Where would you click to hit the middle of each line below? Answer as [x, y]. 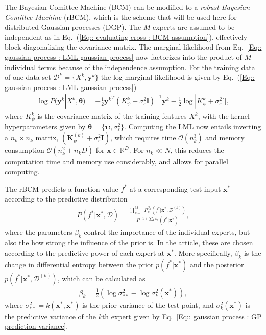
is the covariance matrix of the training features [112, 116]
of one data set [28, 77]
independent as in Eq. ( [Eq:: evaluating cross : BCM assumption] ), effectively [126, 37]
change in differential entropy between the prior [79, 264]
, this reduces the [197, 150]
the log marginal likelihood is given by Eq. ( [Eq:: [178, 77]
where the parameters [39, 232]
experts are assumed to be [194, 27]
